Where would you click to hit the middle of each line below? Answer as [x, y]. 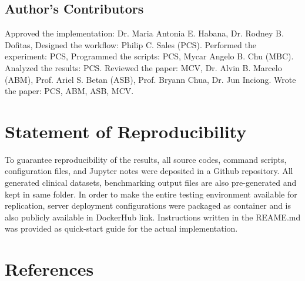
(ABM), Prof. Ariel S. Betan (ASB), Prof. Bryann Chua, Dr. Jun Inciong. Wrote [150, 79]
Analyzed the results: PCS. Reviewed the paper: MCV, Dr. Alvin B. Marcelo [143, 67]
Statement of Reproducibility [126, 131]
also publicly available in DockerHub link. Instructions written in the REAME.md [153, 217]
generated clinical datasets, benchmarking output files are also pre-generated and [151, 183]
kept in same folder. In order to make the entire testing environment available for [151, 194]
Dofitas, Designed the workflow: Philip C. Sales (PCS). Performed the [130, 44]
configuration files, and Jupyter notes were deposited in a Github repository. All [149, 171]
